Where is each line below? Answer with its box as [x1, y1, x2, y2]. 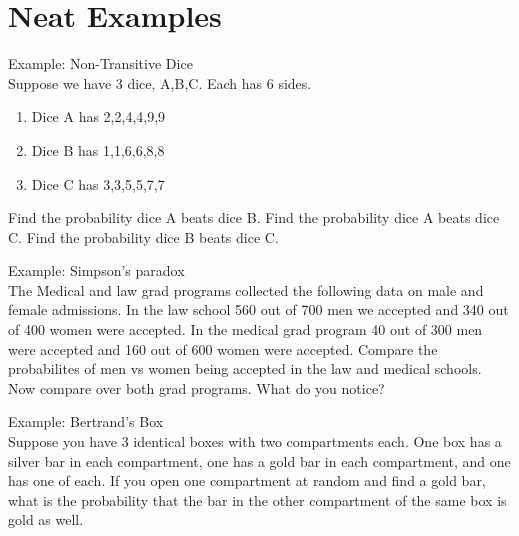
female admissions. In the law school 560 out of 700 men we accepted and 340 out [8, 299, 509, 320]
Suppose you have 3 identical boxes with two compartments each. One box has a [8, 431, 502, 452]
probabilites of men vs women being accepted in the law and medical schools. [8, 358, 482, 379]
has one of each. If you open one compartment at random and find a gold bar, [8, 470, 486, 491]
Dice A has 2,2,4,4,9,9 [31, 106, 166, 127]
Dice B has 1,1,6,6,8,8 [31, 139, 165, 160]
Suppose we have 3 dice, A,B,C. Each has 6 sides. [8, 72, 312, 93]
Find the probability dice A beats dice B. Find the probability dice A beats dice [8, 207, 500, 228]
